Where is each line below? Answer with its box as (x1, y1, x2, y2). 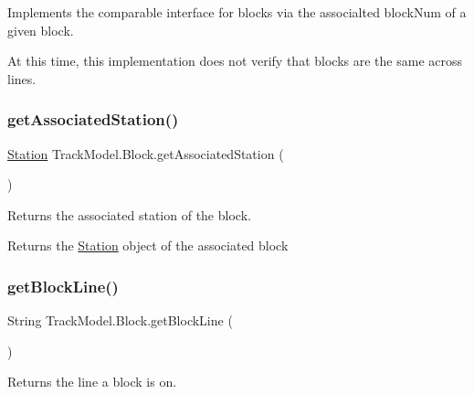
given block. (7, 20, 74, 39)
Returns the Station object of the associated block (7, 236, 289, 255)
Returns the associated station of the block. (7, 205, 251, 224)
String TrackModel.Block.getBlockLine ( (7, 311, 233, 330)
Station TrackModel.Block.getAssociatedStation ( (7, 144, 284, 163)
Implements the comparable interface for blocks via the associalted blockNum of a (7, 3, 467, 21)
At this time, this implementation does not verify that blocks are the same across (7, 51, 462, 70)
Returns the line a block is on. (7, 372, 177, 391)
